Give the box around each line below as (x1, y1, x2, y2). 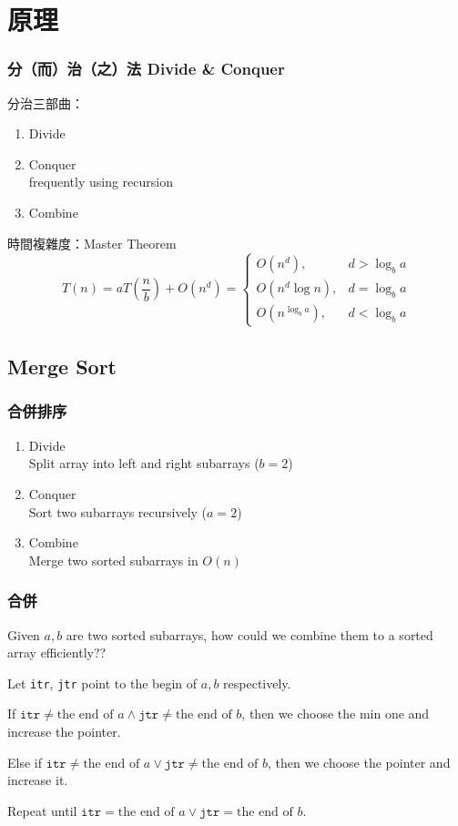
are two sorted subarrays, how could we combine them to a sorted (66, 625, 433, 644)
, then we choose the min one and (241, 704, 430, 723)
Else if (7, 752, 42, 771)
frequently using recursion (28, 172, 173, 191)
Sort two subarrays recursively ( (28, 502, 208, 521)
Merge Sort (7, 352, 117, 381)
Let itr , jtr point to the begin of (7, 673, 198, 692)
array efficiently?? (7, 643, 107, 662)
